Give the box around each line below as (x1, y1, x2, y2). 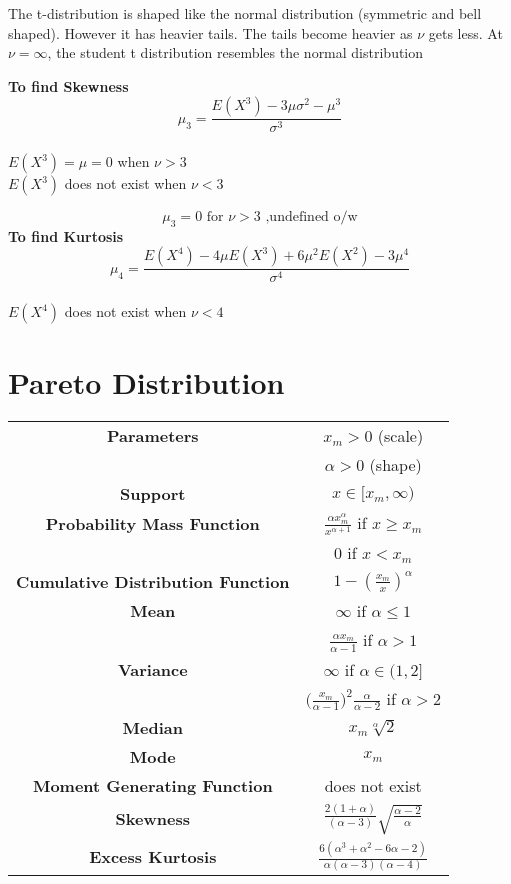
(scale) (377, 424, 424, 448)
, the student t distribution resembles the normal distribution (47, 42, 424, 63)
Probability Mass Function (45, 511, 260, 535)
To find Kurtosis (8, 225, 124, 246)
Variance (117, 657, 188, 681)
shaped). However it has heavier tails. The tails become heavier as (8, 22, 413, 43)
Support (120, 482, 186, 506)
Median (122, 716, 183, 740)
